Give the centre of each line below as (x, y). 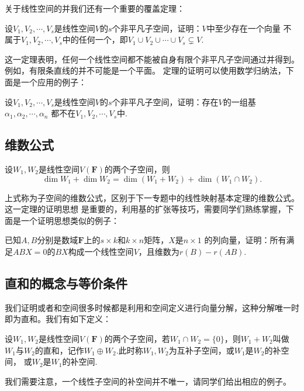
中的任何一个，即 (95, 39)
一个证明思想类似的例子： (70, 220)
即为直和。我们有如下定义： (58, 319)
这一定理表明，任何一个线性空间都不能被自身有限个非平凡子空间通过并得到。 (152, 59)
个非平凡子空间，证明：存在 (165, 101)
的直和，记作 (59, 350)
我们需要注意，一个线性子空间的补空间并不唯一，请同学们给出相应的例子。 (148, 381)
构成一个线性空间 (101, 251)
